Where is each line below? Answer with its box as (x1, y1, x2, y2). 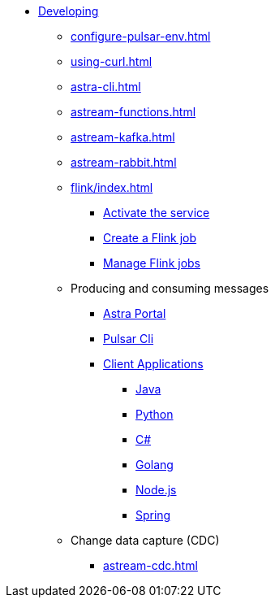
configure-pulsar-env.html (71, 29, 211, 43)
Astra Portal (103, 306, 166, 320)
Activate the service (103, 206, 210, 219)
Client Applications (103, 357, 204, 371)
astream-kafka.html (71, 130, 175, 144)
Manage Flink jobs (103, 256, 201, 270)
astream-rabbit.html (71, 155, 177, 169)
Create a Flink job (103, 231, 197, 245)
